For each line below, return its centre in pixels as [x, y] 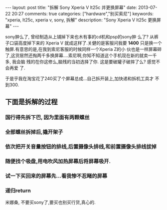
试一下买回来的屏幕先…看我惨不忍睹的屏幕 [56, 176]
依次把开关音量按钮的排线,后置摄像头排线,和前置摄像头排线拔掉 [81, 147]
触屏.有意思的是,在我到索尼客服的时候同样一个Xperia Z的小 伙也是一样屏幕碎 [83, 49]
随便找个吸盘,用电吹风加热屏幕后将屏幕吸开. [58, 162]
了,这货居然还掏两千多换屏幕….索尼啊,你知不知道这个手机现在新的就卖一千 [81, 55]
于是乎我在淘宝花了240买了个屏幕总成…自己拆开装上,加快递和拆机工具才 [80, 79]
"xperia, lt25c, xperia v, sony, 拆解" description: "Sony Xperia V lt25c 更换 [81, 20]
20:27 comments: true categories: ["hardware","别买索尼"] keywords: [83, 14]
